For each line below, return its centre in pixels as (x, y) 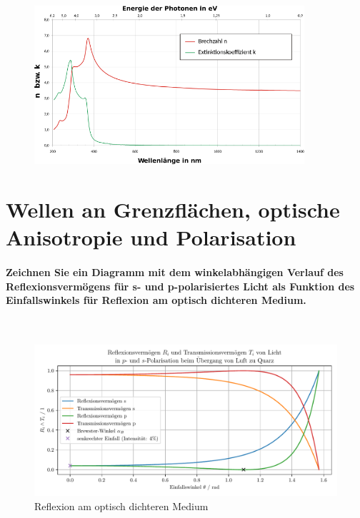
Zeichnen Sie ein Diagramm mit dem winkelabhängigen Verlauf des (175, 272)
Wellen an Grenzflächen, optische (173, 209)
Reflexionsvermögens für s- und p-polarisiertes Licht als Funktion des (180, 286)
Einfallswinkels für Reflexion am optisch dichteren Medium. (156, 300)
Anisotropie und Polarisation (151, 237)
